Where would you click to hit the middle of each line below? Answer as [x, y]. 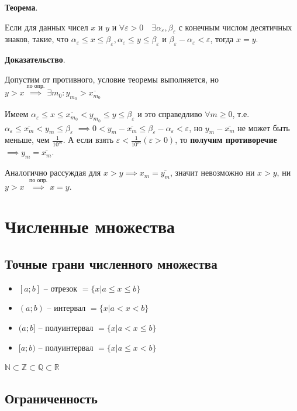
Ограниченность [51, 398]
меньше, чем [27, 140]
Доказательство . [35, 59]
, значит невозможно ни [212, 172]
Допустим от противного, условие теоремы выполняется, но [112, 79]
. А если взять [88, 140]
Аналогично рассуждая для [53, 172]
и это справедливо [170, 114]
